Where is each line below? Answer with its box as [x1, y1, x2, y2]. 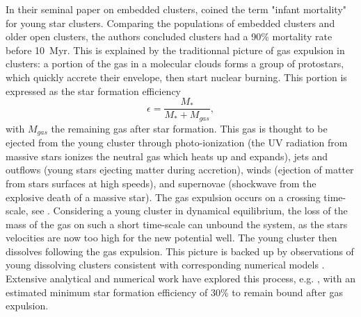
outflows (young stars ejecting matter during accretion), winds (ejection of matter [6, 162, 354, 177]
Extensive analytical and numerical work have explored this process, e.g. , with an [6, 271, 356, 286]
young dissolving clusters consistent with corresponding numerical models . [6, 257, 325, 272]
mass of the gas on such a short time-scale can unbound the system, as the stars [6, 216, 348, 231]
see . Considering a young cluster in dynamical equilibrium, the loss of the [31, 203, 348, 218]
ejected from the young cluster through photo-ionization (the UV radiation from [6, 135, 348, 150]
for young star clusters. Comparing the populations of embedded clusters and [6, 15, 335, 30]
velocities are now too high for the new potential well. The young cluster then [6, 230, 337, 245]
